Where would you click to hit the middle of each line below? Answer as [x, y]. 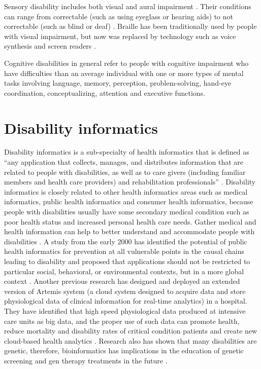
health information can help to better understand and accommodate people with [129, 231]
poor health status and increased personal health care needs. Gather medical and [130, 221]
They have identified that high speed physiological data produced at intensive [125, 310]
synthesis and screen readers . [50, 46]
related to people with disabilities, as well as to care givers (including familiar [125, 172]
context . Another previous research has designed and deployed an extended [122, 281]
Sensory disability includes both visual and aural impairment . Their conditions [128, 6]
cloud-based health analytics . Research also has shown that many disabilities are [130, 340]
